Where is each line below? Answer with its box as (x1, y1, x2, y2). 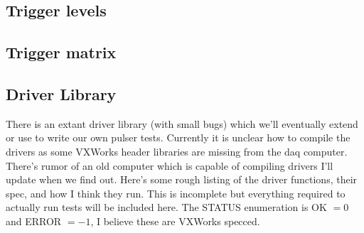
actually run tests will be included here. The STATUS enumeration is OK (6, 200, 327, 215)
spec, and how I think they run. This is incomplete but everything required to (6, 185, 346, 200)
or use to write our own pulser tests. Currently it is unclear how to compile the (6, 130, 350, 145)
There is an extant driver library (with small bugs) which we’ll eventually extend (6, 116, 358, 131)
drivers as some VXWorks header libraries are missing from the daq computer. (6, 143, 348, 158)
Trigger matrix (6, 41, 117, 63)
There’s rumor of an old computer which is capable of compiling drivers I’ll (6, 158, 333, 173)
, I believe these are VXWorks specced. (90, 213, 260, 228)
